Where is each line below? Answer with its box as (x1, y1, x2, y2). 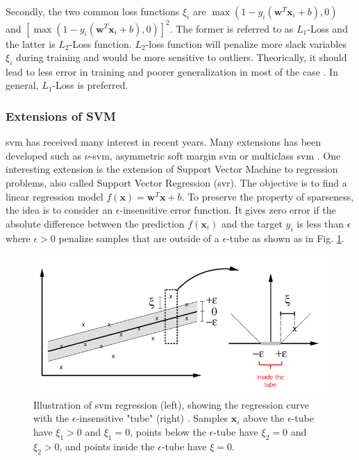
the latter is (6, 36, 56, 51)
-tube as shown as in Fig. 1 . (226, 230, 344, 245)
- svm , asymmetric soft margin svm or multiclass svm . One (89, 148, 341, 162)
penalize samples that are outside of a (58, 230, 219, 245)
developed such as (6, 148, 82, 162)
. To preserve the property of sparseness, (181, 189, 354, 203)
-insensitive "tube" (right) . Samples (76, 411, 228, 425)
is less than (297, 216, 344, 230)
